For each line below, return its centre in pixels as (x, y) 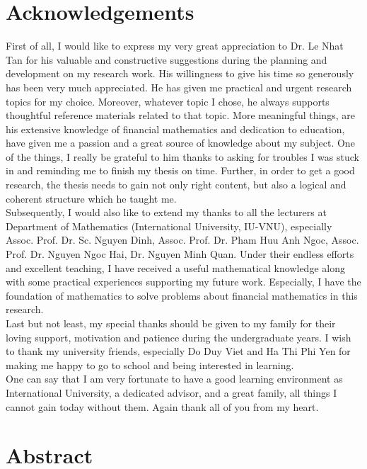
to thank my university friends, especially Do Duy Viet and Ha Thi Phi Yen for (178, 351)
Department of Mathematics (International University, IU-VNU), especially (169, 226)
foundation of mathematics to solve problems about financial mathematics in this (182, 295)
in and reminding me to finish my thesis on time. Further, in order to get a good (180, 170)
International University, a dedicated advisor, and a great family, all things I (171, 392)
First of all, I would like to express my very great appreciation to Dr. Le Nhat (175, 46)
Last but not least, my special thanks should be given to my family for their (171, 323)
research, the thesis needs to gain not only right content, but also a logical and (176, 185)
